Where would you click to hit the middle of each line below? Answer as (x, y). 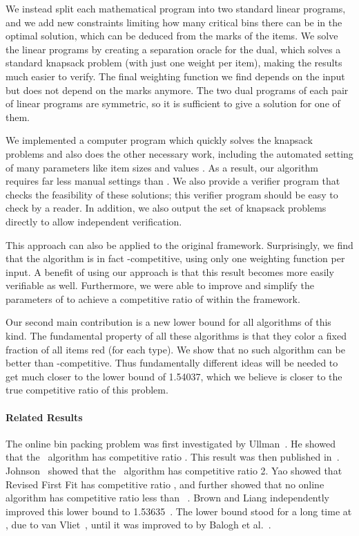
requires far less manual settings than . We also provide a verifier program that (173, 181)
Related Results (44, 417)
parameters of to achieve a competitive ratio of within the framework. (153, 298)
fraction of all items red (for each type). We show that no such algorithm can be (175, 349)
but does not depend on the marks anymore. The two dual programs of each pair (177, 90)
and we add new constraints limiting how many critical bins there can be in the (174, 22)
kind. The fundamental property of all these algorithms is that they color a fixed (176, 336)
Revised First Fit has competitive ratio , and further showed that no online (165, 484)
